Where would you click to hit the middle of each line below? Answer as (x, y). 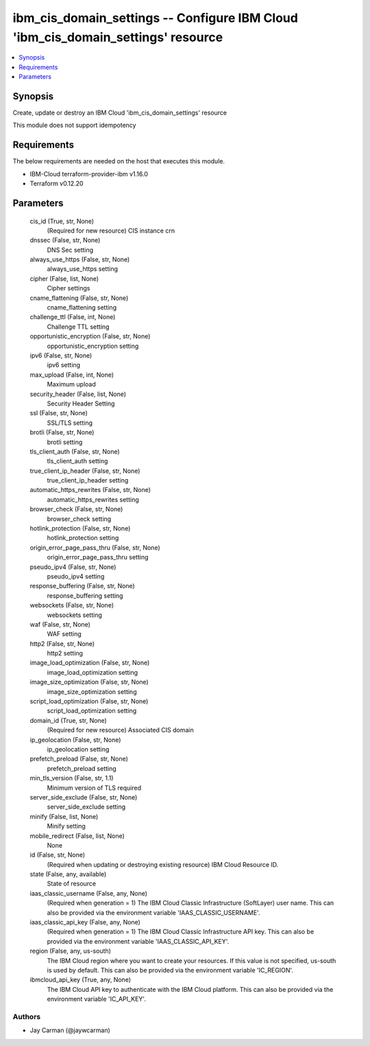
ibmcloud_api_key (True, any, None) (81, 980)
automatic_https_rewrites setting (93, 499)
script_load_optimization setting (92, 711)
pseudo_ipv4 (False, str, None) (73, 567)
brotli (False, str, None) (62, 432)
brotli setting (65, 442)
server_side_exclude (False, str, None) (84, 797)
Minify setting (66, 826)
